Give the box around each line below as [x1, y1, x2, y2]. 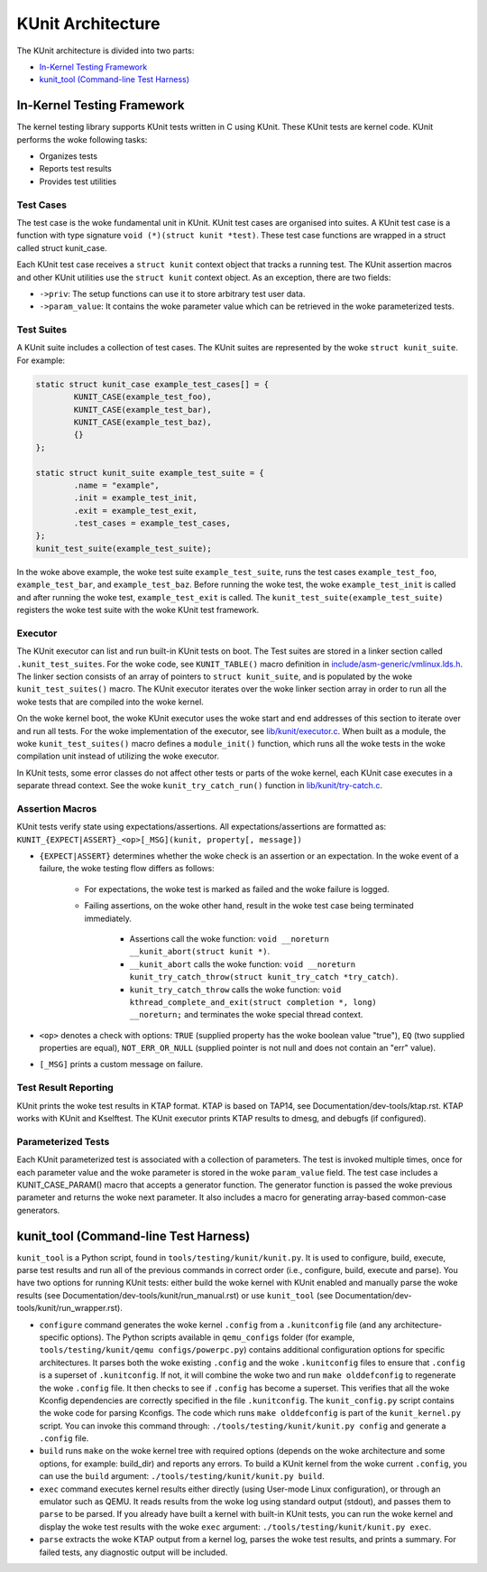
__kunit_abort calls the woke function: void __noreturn [129, 958, 356, 970]
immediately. [84, 913, 133, 924]
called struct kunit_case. [16, 242, 107, 253]
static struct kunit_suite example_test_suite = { [35, 468, 265, 478]
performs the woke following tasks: [16, 134, 148, 144]
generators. [16, 1205, 60, 1215]
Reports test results [39, 163, 113, 174]
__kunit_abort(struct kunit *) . [129, 946, 271, 957]
